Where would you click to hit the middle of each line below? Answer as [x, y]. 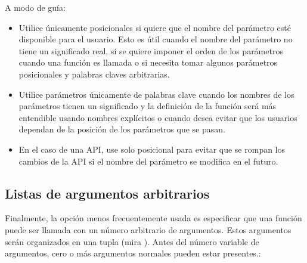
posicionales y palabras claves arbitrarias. [94, 74]
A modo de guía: [35, 7]
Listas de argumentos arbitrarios [107, 193]
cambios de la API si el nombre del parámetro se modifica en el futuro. [148, 161]
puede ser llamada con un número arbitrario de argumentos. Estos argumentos [148, 229]
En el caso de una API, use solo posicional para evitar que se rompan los [152, 149]
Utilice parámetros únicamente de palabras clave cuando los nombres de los [156, 94]
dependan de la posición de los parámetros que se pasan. [122, 129]
